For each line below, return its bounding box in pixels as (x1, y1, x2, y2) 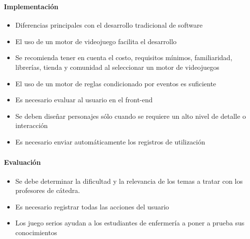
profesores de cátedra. (15, 185, 80, 195)
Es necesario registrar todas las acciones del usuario (15, 201, 169, 211)
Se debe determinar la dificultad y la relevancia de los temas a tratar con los (15, 175, 243, 186)
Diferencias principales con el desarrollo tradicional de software (15, 20, 203, 30)
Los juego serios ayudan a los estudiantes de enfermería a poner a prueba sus (15, 218, 245, 228)
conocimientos (15, 227, 57, 237)
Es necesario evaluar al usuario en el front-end (15, 95, 153, 105)
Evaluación (4, 157, 41, 167)
